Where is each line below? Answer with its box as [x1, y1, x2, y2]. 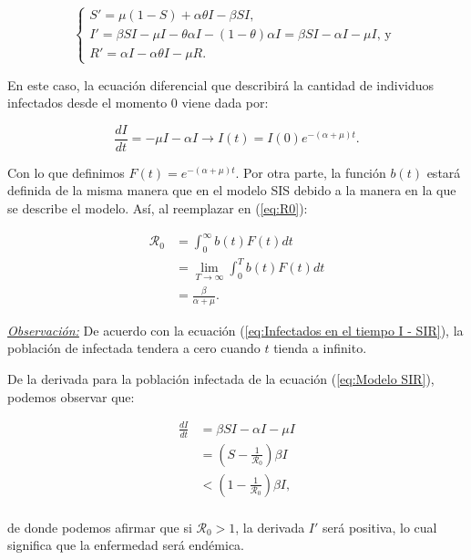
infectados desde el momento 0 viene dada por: [7, 93, 269, 112]
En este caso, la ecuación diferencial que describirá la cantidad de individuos [7, 75, 435, 94]
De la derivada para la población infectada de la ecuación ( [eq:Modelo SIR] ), [7, 369, 435, 389]
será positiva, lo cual [323, 517, 437, 536]
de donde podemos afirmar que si [7, 517, 192, 536]
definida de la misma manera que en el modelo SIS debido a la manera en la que [7, 181, 456, 200]
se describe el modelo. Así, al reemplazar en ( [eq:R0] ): [7, 199, 308, 218]
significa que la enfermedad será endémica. [7, 535, 244, 555]
